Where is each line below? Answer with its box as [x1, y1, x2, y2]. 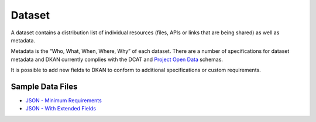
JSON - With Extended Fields [25, 105, 97, 112]
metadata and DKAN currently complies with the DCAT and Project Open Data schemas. [11, 56, 224, 63]
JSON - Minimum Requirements [25, 97, 102, 104]
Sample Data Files [11, 81, 78, 91]
